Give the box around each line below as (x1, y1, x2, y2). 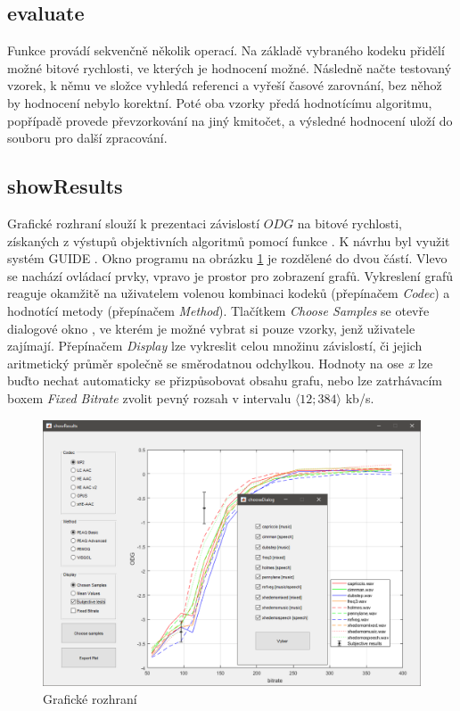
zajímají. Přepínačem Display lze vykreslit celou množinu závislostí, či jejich (7, 336, 423, 355)
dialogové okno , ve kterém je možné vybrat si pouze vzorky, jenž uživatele (7, 318, 415, 337)
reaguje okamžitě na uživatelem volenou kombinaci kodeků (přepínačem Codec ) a (7, 284, 450, 302)
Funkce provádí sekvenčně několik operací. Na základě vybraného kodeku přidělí (7, 41, 445, 60)
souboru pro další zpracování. (7, 128, 168, 147)
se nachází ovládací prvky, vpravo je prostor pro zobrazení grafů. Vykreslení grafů (7, 266, 453, 285)
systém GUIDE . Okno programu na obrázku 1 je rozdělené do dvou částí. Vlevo (7, 249, 448, 268)
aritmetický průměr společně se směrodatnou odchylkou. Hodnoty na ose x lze (7, 353, 433, 372)
